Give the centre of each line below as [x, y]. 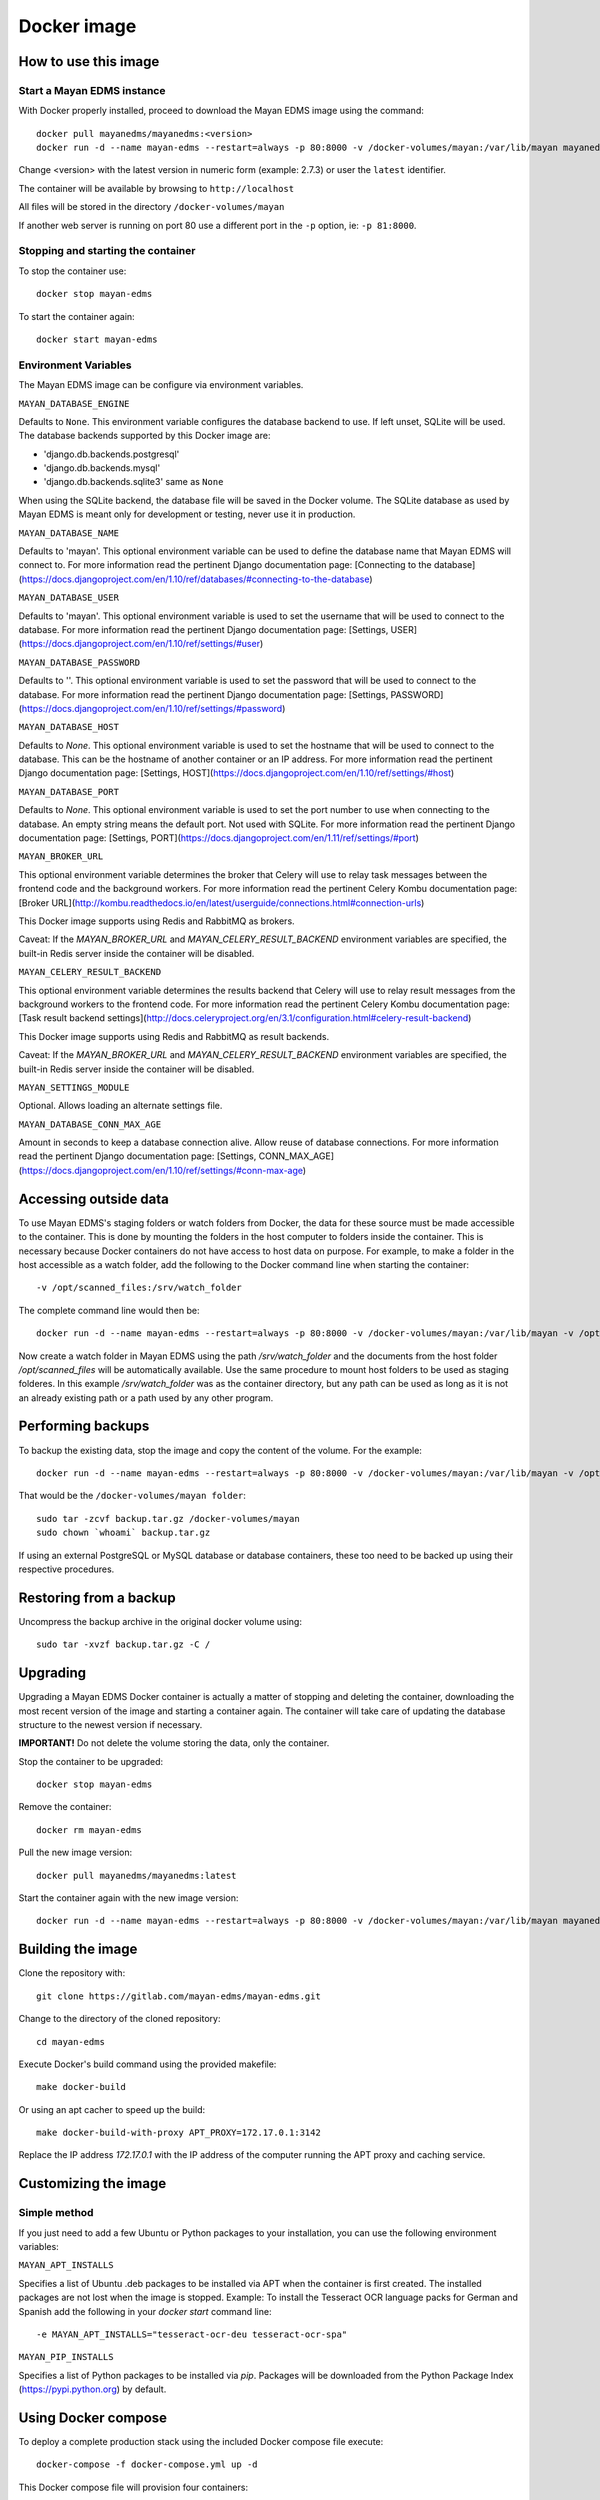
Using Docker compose [93, 2417]
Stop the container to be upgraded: [91, 1761]
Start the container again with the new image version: [128, 1898]
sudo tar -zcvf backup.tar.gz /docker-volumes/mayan [168, 1518]
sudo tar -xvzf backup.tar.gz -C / [123, 1644]
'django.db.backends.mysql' [102, 468]
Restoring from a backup [97, 1597]
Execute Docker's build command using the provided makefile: [147, 2064]
